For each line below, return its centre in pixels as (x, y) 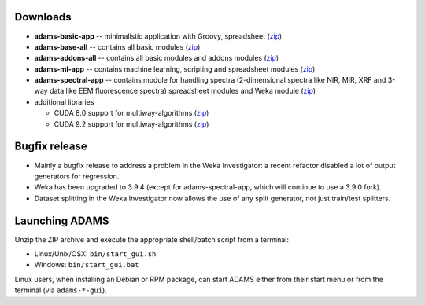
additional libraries (64, 101)
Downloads (43, 17)
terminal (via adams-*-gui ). (61, 290)
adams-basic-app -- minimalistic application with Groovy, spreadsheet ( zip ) (158, 36)
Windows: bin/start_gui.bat (87, 265)
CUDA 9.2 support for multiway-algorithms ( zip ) (131, 124)
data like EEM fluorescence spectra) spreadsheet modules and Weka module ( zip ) (183, 91)
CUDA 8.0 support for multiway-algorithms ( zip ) (131, 113)
